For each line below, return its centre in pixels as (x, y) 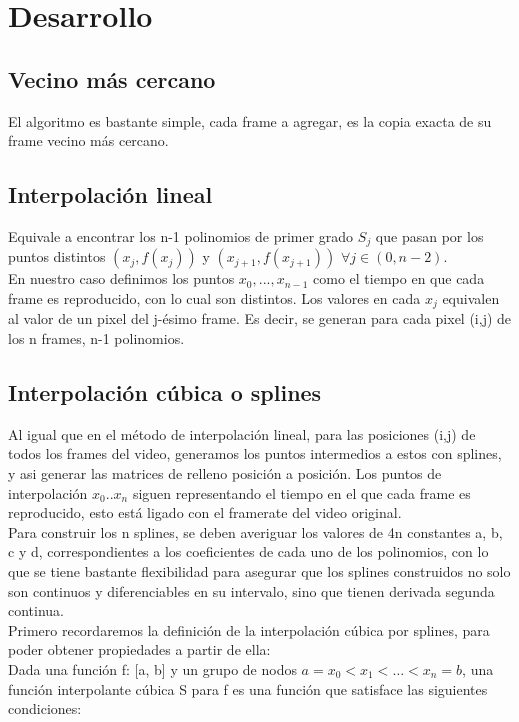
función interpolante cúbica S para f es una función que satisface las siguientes (248, 688)
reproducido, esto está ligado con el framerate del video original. (205, 512)
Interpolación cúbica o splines (165, 392)
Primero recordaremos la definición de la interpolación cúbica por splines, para (249, 629)
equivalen (471, 298)
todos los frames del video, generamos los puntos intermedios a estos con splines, (255, 453)
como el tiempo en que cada (399, 278)
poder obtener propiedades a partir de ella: (139, 649)
